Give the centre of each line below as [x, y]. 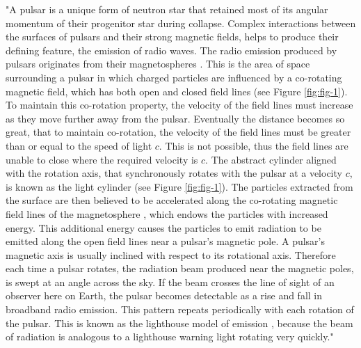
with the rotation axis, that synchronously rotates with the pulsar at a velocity [174, 173]
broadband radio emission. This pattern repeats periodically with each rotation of [180, 309]
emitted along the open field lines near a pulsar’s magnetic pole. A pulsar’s [166, 241]
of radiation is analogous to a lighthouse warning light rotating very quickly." [170, 337]
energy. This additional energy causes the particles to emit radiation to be [163, 227]
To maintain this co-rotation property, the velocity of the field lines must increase [179, 105]
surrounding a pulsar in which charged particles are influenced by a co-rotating [174, 77]
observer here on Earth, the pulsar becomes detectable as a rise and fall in [164, 295]
